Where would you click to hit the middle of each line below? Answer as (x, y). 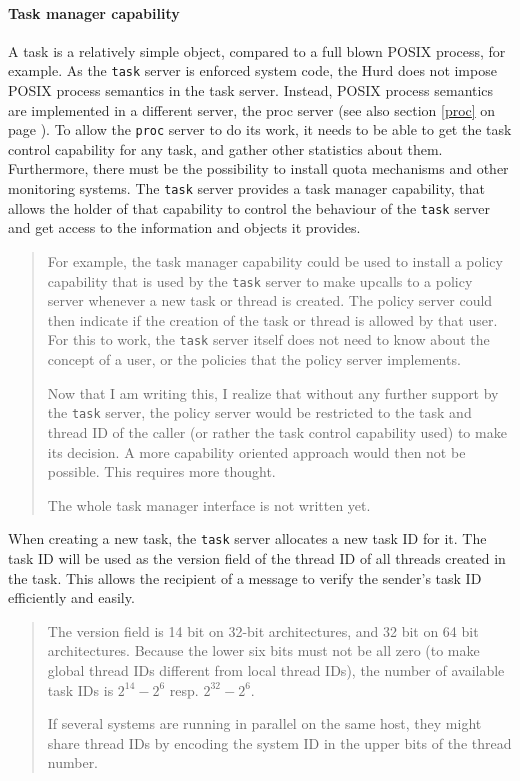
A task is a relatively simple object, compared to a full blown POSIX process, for (257, 50)
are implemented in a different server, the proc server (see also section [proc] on (252, 109)
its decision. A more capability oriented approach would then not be (256, 451)
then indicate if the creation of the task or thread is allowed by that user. (272, 319)
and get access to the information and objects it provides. (184, 227)
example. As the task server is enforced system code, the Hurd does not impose (252, 70)
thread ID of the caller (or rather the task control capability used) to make (277, 431)
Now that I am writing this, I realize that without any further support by (273, 392)
